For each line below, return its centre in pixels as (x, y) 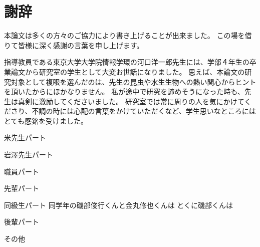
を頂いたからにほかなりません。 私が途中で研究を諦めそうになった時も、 (124, 91)
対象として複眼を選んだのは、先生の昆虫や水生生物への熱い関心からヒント (134, 81)
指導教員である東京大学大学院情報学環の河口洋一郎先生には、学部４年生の (127, 62)
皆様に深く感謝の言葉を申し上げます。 (81, 45)
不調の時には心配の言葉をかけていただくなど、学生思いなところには (144, 111)
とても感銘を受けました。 (46, 120)
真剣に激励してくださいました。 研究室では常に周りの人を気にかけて (131, 101)
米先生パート (25, 138)
